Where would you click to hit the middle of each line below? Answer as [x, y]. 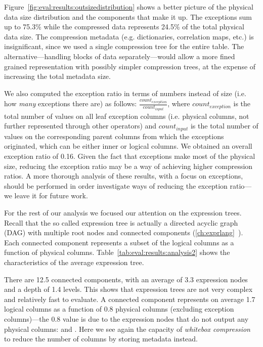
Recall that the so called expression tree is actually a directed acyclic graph [121, 222]
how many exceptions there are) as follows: [71, 103]
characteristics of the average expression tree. [74, 262]
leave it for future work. [51, 196]
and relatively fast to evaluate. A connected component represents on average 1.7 [130, 299]
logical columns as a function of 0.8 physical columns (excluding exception [119, 309]
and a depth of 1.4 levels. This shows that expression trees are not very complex [128, 289]
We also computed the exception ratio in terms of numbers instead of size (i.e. [125, 93]
